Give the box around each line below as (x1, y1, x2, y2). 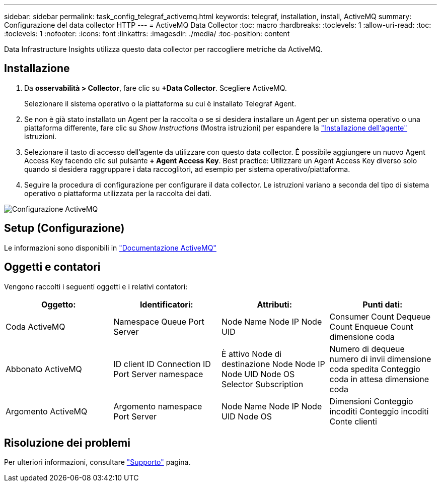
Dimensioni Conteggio (329, 396, 413, 406)
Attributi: (257, 299, 292, 310)
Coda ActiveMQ (6, 321, 65, 332)
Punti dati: (362, 299, 403, 310)
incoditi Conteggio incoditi (329, 406, 429, 416)
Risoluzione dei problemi (4, 436, 130, 449)
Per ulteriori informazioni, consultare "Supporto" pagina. (4, 458, 191, 467)
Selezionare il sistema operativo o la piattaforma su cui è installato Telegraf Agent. (24, 99, 297, 108)
